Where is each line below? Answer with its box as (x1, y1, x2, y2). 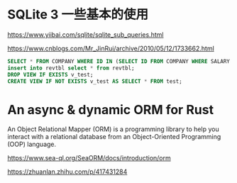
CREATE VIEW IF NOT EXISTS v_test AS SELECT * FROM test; (7, 77, 182, 85)
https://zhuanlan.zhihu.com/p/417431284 (7, 167, 128, 176)
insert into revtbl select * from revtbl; (7, 65, 135, 72)
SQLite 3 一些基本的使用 (7, 6, 149, 23)
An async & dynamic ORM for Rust (7, 101, 214, 118)
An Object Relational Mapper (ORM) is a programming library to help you (7, 125, 219, 133)
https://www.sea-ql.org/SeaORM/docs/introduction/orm (7, 154, 172, 162)
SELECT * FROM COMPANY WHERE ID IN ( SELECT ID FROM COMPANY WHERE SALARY (7, 57, 231, 65)
